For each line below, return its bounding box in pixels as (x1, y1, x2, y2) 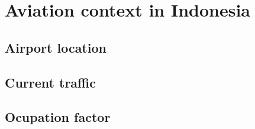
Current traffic (5, 73, 96, 91)
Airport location (5, 38, 106, 56)
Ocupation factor (5, 108, 111, 126)
